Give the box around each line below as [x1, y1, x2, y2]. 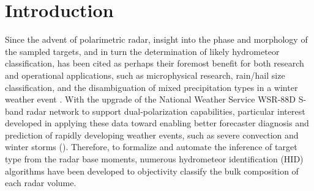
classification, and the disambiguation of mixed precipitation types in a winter [5, 81, 298, 93]
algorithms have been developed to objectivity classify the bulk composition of [5, 164, 299, 177]
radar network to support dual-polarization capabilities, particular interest [26, 104, 305, 117]
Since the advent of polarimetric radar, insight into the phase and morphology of [5, 33, 308, 46]
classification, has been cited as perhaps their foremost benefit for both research [5, 57, 304, 70]
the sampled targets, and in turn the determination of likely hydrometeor [5, 45, 280, 57]
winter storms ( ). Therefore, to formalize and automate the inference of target [5, 140, 297, 153]
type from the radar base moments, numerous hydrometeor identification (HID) [5, 153, 304, 165]
